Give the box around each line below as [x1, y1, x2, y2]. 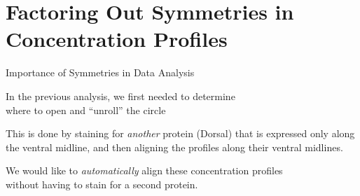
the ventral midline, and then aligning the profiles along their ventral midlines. [6, 139, 343, 154]
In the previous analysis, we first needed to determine [6, 88, 235, 103]
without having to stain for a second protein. [6, 176, 198, 191]
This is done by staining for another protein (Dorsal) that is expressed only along [6, 126, 355, 141]
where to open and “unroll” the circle [6, 102, 166, 117]
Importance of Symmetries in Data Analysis [6, 65, 195, 80]
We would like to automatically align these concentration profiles [6, 163, 283, 178]
